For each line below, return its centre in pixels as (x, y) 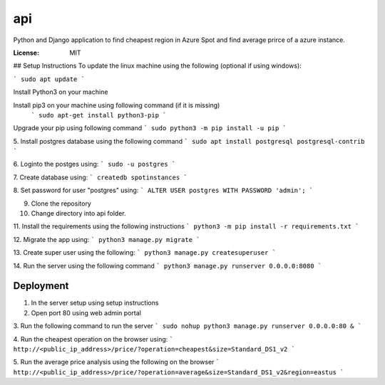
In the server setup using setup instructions (95, 303)
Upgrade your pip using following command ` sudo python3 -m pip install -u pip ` (150, 128)
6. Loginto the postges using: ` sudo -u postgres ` (94, 164)
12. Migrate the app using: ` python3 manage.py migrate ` (107, 239)
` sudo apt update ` (49, 79)
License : (26, 53)
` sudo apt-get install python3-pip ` (99, 115)
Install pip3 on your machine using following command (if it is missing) (117, 105)
